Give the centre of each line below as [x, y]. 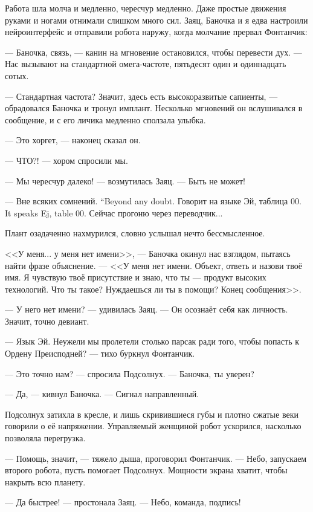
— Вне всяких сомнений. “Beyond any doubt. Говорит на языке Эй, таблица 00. [153, 201]
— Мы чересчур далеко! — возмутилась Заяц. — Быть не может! [125, 180]
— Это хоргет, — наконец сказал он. [73, 140]
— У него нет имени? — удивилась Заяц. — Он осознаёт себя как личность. [147, 309]
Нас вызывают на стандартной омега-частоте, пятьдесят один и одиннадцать [146, 64]
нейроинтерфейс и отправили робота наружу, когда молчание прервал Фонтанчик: [156, 32]
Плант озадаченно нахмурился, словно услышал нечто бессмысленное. [135, 233]
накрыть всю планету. [45, 481]
